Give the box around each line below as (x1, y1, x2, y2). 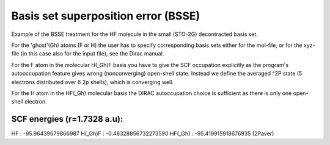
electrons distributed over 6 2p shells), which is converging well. (11, 78, 174, 85)
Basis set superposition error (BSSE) (11, 9, 200, 23)
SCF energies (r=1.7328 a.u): (11, 114, 123, 124)
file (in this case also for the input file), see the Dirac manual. (11, 50, 164, 57)
